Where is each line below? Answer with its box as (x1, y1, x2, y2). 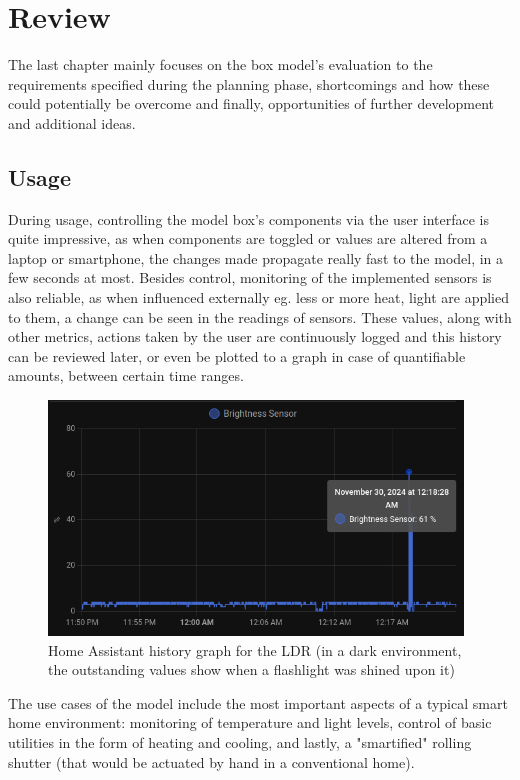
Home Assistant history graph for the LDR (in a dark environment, (48, 639, 462, 660)
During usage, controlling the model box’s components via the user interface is (8, 208, 490, 229)
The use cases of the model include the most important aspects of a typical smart (8, 692, 508, 713)
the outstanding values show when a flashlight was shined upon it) (48, 659, 455, 680)
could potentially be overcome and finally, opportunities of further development (8, 93, 495, 114)
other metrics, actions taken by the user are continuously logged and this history (8, 326, 502, 347)
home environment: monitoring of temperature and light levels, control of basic (8, 712, 492, 733)
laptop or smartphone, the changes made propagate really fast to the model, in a (8, 247, 504, 268)
